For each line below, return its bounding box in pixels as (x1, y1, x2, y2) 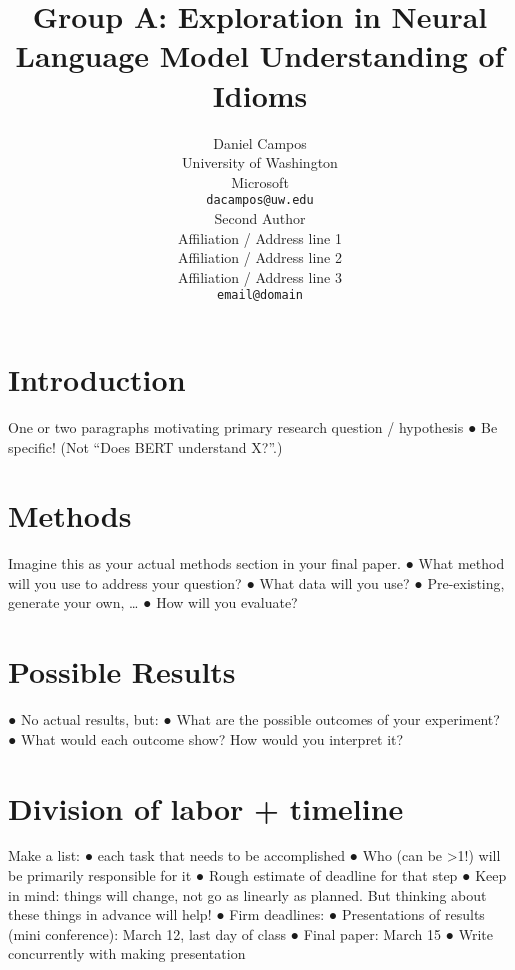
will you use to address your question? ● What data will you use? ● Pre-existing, (8, 572, 505, 593)
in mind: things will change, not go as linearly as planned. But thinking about (8, 884, 487, 905)
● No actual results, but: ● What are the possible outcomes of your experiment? (8, 709, 500, 730)
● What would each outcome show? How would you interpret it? (8, 728, 404, 749)
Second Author (214, 207, 306, 228)
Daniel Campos (213, 132, 307, 153)
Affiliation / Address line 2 (178, 247, 342, 268)
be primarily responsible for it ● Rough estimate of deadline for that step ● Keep (8, 865, 507, 886)
